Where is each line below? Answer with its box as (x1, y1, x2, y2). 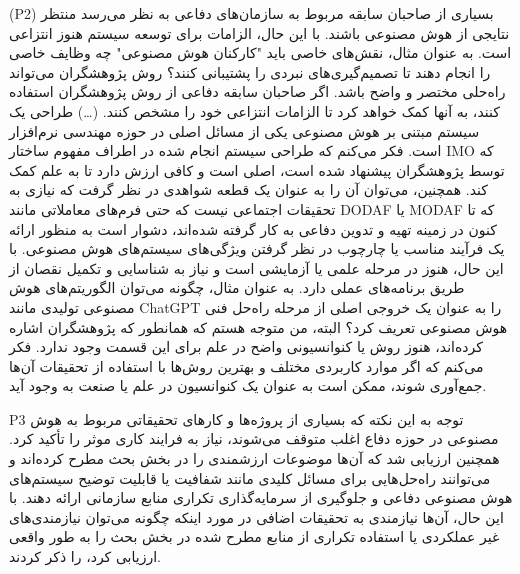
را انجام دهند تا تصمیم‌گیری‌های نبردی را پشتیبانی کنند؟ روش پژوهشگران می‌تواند (9, 61, 491, 82)
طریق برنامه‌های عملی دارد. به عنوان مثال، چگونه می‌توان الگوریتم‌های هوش (9, 277, 465, 298)
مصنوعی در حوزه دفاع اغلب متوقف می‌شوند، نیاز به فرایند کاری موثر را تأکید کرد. (9, 428, 499, 449)
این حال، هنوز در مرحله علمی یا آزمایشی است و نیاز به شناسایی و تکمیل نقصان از (9, 257, 504, 278)
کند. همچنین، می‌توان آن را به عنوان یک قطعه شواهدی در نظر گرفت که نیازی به (9, 179, 488, 200)
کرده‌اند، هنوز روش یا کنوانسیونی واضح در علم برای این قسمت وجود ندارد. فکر (9, 336, 483, 357)
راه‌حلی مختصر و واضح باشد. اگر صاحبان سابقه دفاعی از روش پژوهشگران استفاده (9, 81, 506, 102)
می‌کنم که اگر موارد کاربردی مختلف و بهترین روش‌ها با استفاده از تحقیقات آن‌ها (9, 355, 484, 376)
